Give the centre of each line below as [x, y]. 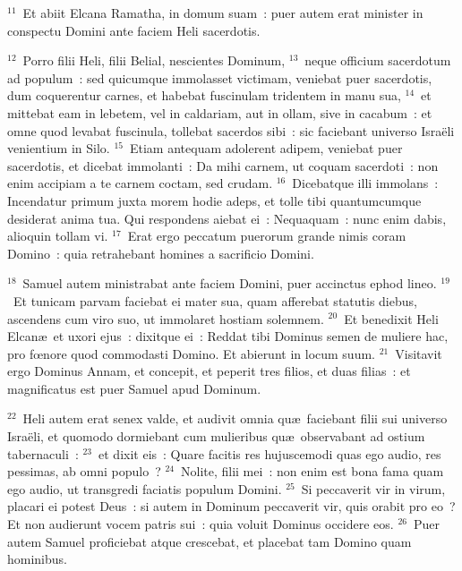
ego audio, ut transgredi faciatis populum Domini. [145, 488]
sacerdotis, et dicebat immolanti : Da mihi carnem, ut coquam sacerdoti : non [223, 165]
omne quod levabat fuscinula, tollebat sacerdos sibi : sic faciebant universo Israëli [231, 130]
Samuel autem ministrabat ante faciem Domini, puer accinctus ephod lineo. [230, 283]
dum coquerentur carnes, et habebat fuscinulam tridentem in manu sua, [204, 95]
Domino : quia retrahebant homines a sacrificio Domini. [161, 253]
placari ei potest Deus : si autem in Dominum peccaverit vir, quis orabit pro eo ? [231, 506]
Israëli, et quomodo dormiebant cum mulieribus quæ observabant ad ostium [216, 436]
